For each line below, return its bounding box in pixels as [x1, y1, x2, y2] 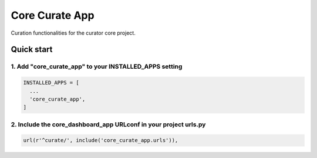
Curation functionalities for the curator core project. [11, 29, 136, 36]
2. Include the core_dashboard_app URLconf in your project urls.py [11, 120, 206, 129]
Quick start [11, 45, 53, 55]
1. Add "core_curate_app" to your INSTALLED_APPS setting [11, 62, 183, 70]
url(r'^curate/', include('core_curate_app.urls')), [23, 137, 178, 144]
